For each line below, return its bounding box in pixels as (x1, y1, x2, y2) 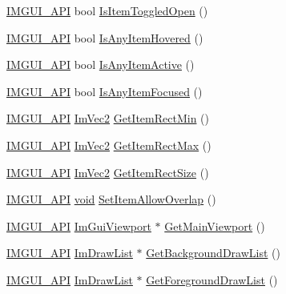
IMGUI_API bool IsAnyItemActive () (6, 56, 195, 73)
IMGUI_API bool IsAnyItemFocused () (6, 83, 203, 99)
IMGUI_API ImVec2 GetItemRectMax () (6, 136, 211, 153)
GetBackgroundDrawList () (146, 244, 280, 261)
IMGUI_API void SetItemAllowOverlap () (6, 191, 216, 207)
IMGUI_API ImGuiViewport (6, 217, 151, 234)
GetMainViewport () (164, 217, 265, 234)
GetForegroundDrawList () (146, 271, 278, 288)
